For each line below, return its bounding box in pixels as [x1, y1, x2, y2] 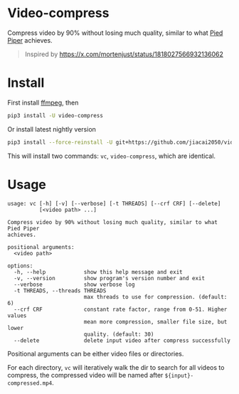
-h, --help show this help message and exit [14, 268, 183, 275]
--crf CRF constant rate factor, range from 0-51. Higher [14, 306, 228, 313]
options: [7, 262, 33, 270]
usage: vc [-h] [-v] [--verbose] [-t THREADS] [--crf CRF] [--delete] [7, 200, 221, 207]
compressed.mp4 [7, 379, 53, 387]
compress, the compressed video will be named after [7, 371, 164, 379]
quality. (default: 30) [83, 331, 154, 338]
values [7, 312, 27, 319]
